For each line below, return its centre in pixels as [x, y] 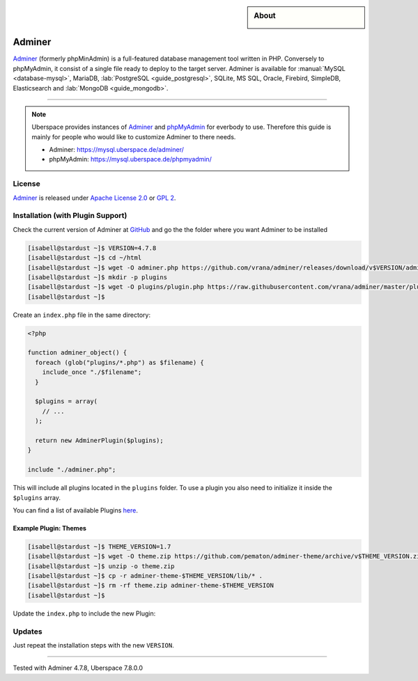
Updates [28, 632]
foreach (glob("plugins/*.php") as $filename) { [120, 362]
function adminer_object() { [77, 353]
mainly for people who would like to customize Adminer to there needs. [134, 136]
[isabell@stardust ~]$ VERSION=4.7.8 [92, 248]
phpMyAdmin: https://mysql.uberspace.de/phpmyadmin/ [130, 159]
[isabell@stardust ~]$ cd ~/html [85, 258]
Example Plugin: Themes [50, 528]
